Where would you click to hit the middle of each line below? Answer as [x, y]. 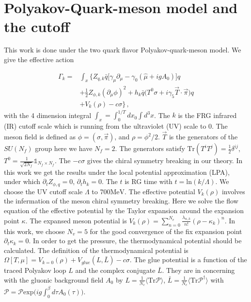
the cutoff [37, 26]
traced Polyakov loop [35, 270]
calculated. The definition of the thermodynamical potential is [96, 250]
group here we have [64, 148]
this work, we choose [34, 231]
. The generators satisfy [150, 148]
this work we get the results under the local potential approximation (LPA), [117, 172]
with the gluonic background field [54, 279]
